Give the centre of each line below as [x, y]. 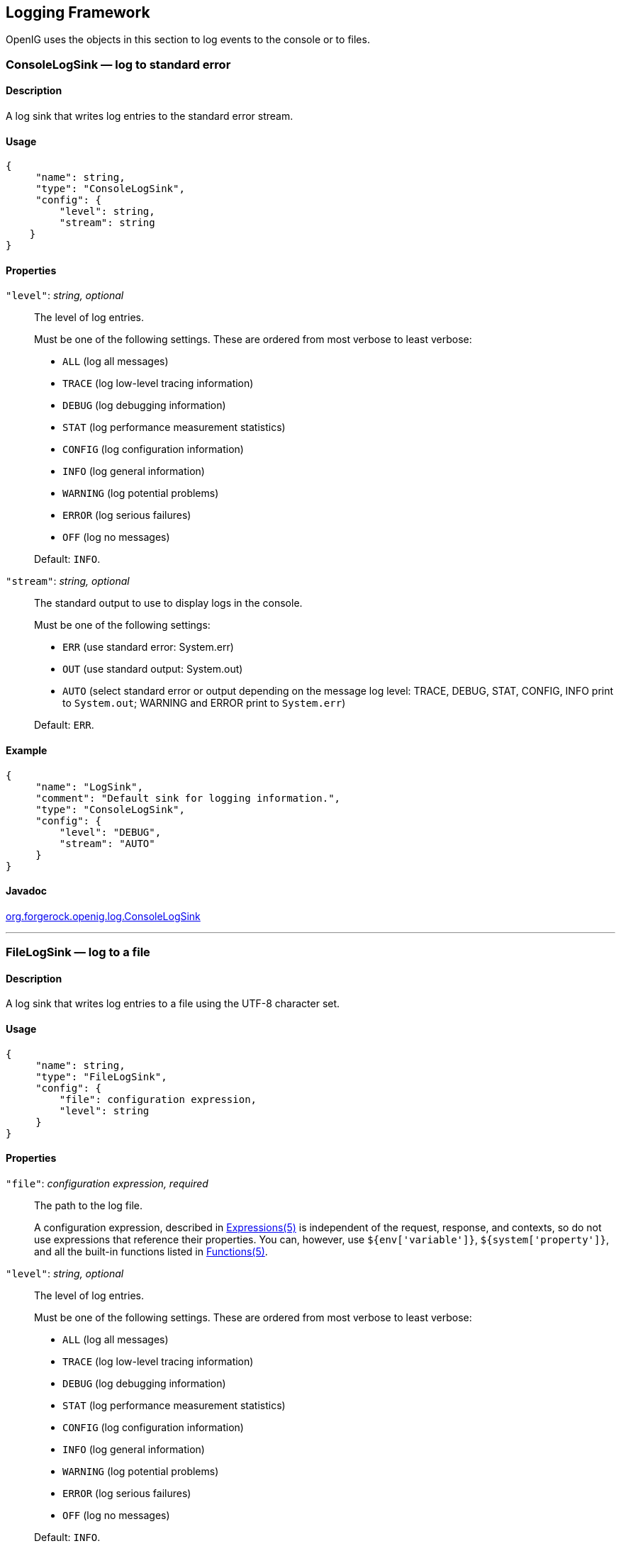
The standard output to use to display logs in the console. [168, 603]
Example [27, 751]
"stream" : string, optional [68, 581]
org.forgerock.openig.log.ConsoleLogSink [103, 916]
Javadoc [27, 891]
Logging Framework [78, 12]
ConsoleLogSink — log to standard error [118, 64]
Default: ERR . [64, 725]
